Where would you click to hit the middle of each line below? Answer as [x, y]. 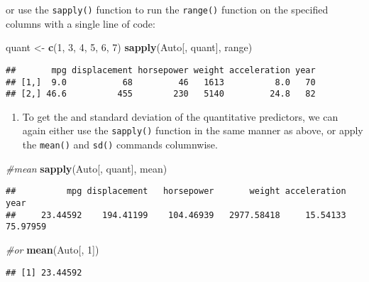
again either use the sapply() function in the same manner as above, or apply [193, 130]
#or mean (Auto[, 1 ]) [53, 249]
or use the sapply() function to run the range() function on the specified [167, 9]
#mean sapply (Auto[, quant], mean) [87, 168]
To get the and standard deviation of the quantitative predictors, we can [180, 116]
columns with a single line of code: [81, 23]
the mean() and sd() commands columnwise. [120, 145]
